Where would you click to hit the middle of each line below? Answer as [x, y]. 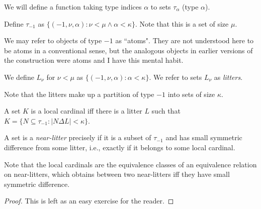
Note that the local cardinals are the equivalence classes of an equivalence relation [130, 164]
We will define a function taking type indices [73, 7]
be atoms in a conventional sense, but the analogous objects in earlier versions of [128, 50]
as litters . [228, 77]
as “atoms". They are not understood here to [185, 40]
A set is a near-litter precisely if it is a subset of [78, 137]
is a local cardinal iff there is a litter [86, 111]
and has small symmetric [204, 137]
